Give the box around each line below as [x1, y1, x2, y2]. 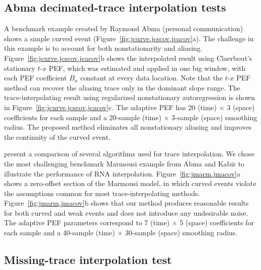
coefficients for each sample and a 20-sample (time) [4, 112, 161, 122]
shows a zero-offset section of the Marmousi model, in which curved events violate [4, 178, 256, 189]
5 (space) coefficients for [180, 217, 254, 228]
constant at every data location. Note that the [80, 72, 223, 83]
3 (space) [227, 102, 255, 112]
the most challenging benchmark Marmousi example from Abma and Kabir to [4, 158, 244, 168]
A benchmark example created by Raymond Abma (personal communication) [4, 23, 243, 34]
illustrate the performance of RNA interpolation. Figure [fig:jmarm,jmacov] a [4, 168, 240, 178]
